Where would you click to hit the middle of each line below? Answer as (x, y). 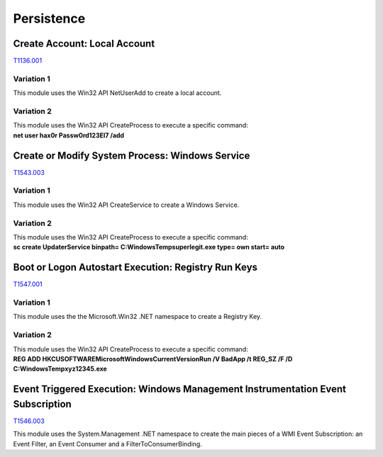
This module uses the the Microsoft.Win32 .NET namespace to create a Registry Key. (138, 317)
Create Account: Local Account (84, 44)
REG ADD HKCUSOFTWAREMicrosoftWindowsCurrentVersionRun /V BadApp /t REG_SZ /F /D (153, 359)
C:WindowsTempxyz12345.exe (60, 369)
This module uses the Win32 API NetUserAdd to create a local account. (117, 93)
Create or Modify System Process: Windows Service (132, 156)
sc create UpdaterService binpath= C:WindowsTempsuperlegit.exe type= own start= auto (149, 247)
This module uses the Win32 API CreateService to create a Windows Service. (126, 205)
